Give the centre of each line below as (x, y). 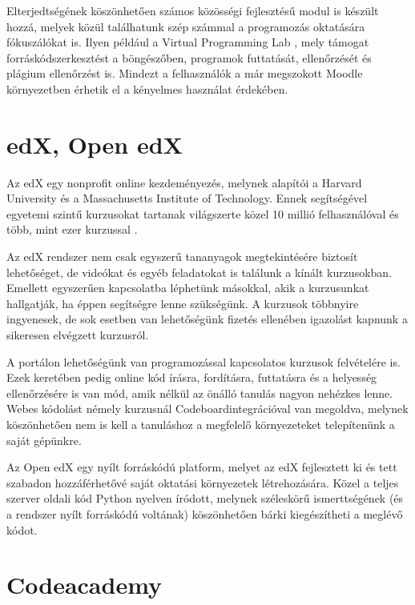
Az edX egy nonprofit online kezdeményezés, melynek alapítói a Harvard (184, 182)
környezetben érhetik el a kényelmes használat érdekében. (147, 88)
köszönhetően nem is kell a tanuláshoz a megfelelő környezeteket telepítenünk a (201, 424)
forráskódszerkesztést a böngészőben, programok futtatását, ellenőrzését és (189, 57)
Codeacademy (85, 585)
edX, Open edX (95, 144)
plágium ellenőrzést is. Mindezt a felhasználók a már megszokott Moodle (185, 73)
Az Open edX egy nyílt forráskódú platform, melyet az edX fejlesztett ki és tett (202, 467)
